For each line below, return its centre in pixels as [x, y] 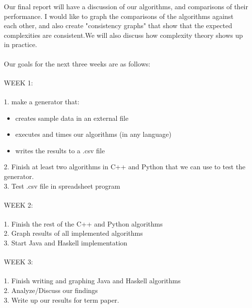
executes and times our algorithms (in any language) [93, 134]
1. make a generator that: [42, 101]
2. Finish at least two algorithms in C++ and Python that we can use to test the [125, 167]
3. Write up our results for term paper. [62, 300]
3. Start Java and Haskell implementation [66, 243]
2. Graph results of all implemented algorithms [73, 233]
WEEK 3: [18, 262]
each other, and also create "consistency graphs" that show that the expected [118, 25]
